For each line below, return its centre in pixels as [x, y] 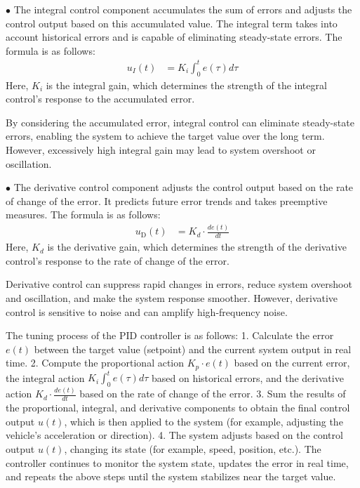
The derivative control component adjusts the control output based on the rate [184, 187]
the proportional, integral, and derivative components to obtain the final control [178, 408]
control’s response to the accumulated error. [100, 99]
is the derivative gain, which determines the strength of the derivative [197, 247]
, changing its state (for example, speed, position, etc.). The [193, 449]
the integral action [45, 377]
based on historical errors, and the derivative [248, 377]
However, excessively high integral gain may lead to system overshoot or [161, 150]
